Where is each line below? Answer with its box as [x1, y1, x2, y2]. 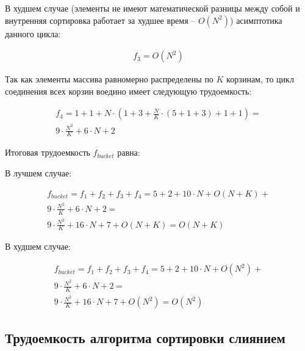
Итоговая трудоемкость [5, 146, 90, 159]
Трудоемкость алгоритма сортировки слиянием [5, 328, 285, 347]
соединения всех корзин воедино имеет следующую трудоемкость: [5, 84, 252, 97]
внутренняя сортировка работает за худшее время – [5, 13, 196, 26]
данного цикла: [5, 27, 61, 40]
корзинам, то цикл [226, 73, 294, 85]
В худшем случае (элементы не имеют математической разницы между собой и [5, 2, 300, 14]
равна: [117, 146, 140, 159]
